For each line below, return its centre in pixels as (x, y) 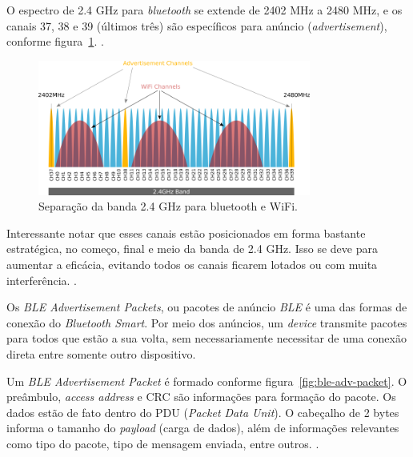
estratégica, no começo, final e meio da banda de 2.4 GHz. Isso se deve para (192, 249)
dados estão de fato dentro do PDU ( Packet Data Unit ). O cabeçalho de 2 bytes (203, 412)
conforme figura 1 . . (55, 41)
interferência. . (42, 280)
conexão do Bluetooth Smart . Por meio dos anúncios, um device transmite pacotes (207, 322)
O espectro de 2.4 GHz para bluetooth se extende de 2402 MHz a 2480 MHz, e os (204, 10)
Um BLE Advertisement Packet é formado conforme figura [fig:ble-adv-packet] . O (207, 381)
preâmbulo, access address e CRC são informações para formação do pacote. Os (201, 397)
